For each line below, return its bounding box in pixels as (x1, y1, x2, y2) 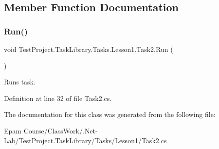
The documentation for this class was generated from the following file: (4, 109, 216, 119)
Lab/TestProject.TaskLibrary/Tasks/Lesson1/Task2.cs (4, 135, 167, 145)
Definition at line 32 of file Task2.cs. (4, 93, 112, 103)
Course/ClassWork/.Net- (23, 125, 98, 135)
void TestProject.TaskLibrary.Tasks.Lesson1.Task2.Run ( (4, 44, 173, 54)
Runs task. (4, 77, 36, 87)
